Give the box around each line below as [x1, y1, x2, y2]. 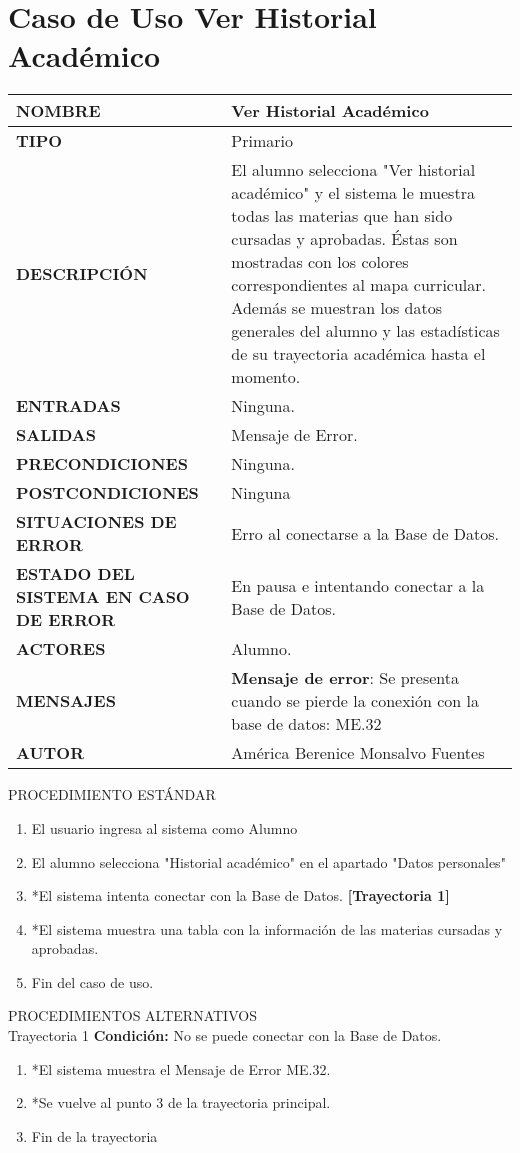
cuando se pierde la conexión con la [231, 689, 480, 713]
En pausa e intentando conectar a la [231, 573, 485, 597]
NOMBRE [16, 99, 101, 123]
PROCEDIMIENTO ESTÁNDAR [8, 784, 216, 805]
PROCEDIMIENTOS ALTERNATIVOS [8, 1005, 257, 1026]
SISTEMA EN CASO [16, 585, 190, 609]
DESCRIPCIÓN [16, 261, 148, 285]
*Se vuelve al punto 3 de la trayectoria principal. [31, 1092, 331, 1113]
